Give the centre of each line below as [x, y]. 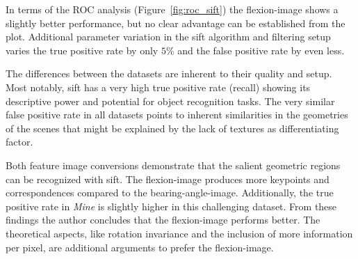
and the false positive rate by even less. [261, 50]
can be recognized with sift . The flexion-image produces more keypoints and [168, 179]
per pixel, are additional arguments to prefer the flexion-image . [140, 247]
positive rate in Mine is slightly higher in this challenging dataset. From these [171, 206]
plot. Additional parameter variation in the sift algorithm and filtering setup [168, 37]
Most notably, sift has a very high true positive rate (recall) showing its [158, 87]
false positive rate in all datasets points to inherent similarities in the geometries [177, 115]
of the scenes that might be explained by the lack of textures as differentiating [172, 128]
